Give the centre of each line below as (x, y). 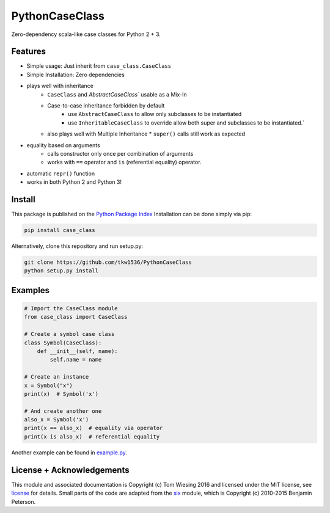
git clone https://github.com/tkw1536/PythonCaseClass (108, 262)
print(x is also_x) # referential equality (92, 436)
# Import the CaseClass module (71, 308)
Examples (31, 290)
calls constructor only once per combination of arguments (120, 153)
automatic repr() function (61, 173)
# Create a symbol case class (69, 334)
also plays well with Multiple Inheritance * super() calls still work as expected (146, 134)
